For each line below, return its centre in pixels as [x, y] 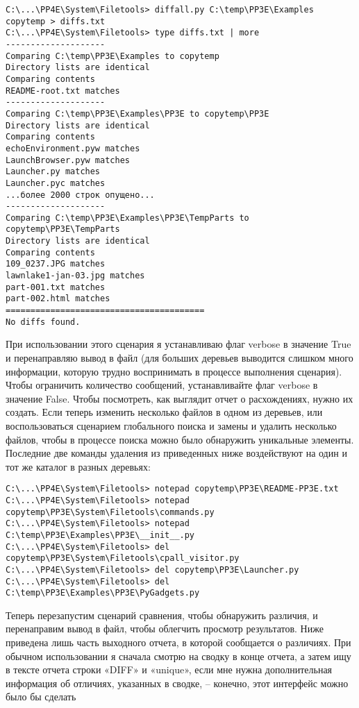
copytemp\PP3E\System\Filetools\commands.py [110, 512]
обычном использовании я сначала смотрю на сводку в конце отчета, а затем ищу [178, 656]
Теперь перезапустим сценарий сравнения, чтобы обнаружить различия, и [162, 615]
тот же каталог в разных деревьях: [78, 466]
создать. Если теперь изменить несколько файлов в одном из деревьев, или [164, 412]
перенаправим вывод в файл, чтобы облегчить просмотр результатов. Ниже [165, 629]
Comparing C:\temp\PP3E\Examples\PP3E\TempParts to [127, 218]
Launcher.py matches [53, 172]
